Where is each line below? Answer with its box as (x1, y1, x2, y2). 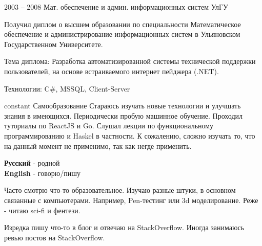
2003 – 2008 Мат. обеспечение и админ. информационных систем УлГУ (4, 2, 229, 12)
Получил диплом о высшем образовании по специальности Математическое (4, 18, 241, 29)
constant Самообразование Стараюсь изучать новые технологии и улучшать (4, 100, 241, 111)
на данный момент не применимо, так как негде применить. (4, 140, 192, 151)
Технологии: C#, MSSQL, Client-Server (4, 83, 130, 94)
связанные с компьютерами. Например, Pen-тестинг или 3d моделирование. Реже (4, 194, 258, 205)
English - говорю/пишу (4, 167, 80, 178)
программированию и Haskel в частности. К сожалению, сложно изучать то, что (4, 130, 255, 141)
